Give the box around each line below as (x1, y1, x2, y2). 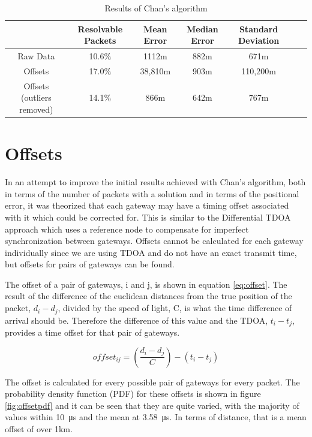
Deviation (238, 34, 280, 47)
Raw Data (17, 50, 55, 62)
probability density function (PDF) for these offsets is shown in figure (5, 387, 261, 400)
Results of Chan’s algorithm (104, 2, 208, 14)
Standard (239, 22, 278, 35)
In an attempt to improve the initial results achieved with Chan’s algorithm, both (5, 176, 306, 188)
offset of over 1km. (5, 422, 73, 435)
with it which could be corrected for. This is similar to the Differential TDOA (5, 210, 291, 223)
